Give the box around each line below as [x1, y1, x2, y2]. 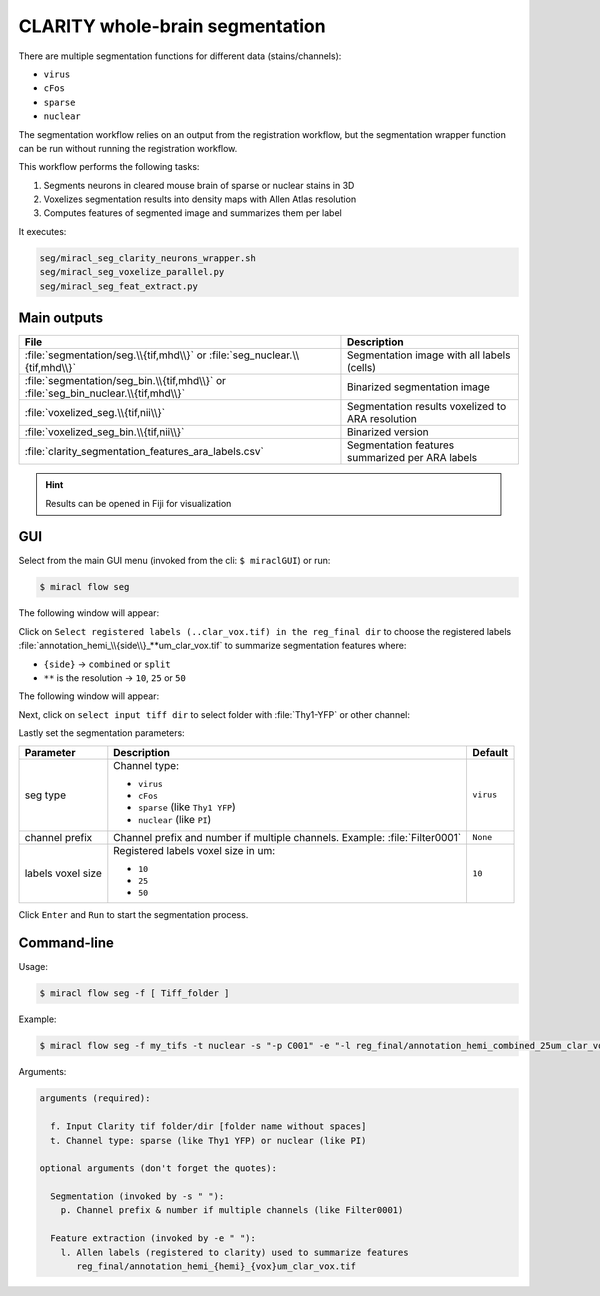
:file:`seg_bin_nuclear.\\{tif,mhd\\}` [24, 386, 185, 400]
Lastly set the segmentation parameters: [18, 727, 185, 739]
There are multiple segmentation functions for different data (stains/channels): [18, 50, 342, 62]
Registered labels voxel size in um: [113, 843, 276, 857]
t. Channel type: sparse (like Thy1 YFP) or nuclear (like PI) [50, 1135, 367, 1146]
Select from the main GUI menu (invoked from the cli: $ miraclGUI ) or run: [18, 555, 331, 567]
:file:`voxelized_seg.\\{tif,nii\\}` [24, 406, 165, 420]
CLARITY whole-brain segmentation [18, 15, 326, 37]
